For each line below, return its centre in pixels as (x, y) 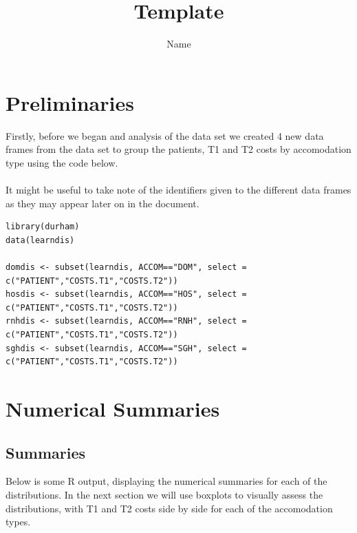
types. (18, 522)
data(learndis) (40, 240)
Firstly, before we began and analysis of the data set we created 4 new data (165, 135)
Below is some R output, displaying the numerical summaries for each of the (166, 481)
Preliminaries (70, 102)
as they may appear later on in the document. (102, 203)
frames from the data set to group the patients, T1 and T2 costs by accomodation (178, 149)
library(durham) (43, 227)
